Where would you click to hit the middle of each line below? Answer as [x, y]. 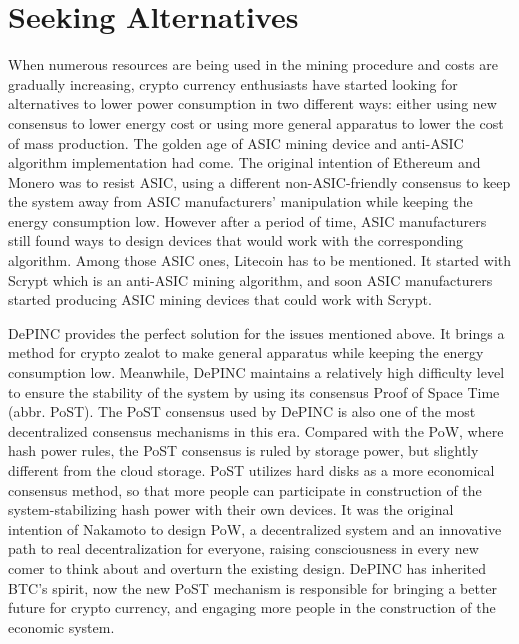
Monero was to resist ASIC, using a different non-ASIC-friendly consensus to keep [259, 181]
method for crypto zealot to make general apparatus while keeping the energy [246, 352]
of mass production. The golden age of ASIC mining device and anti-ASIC [236, 142]
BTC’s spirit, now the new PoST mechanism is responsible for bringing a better [253, 587]
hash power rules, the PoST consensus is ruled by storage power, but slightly [243, 450]
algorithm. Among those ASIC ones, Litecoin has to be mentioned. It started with [260, 260]
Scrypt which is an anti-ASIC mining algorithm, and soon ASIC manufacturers [250, 279]
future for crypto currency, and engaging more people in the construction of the [252, 607]
